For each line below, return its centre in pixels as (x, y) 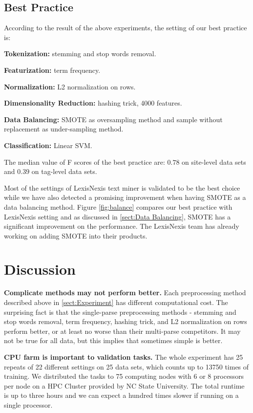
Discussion (40, 269)
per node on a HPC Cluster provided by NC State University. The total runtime (124, 385)
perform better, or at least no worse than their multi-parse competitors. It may (122, 331)
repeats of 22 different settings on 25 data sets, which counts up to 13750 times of (126, 366)
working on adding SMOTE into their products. (76, 235)
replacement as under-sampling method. (64, 129)
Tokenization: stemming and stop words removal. (80, 54)
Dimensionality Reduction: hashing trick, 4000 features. (93, 103)
